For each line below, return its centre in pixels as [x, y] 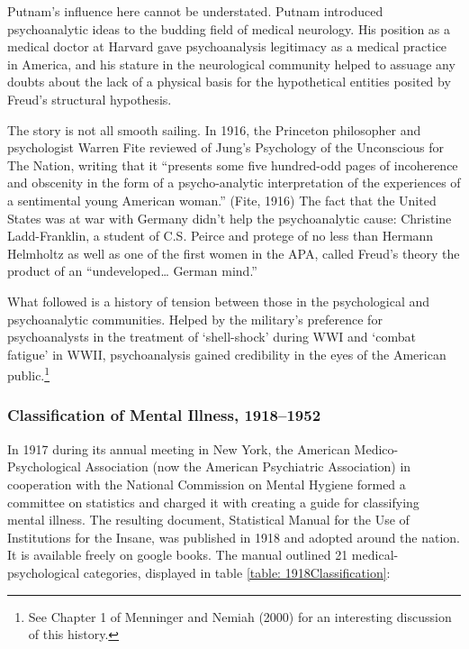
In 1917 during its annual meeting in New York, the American [179, 448]
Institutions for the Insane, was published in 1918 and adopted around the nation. [234, 537]
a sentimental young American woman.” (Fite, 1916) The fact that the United [222, 200]
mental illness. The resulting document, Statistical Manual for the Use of [208, 520]
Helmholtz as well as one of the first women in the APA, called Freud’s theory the [234, 253]
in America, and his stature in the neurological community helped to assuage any [231, 64]
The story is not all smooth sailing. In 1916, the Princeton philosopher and [214, 129]
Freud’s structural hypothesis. [90, 99]
